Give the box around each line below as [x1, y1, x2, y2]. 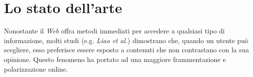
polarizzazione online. [4, 63, 68, 74]
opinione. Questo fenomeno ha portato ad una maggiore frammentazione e [4, 54, 226, 64]
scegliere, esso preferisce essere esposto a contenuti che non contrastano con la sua [4, 45, 249, 55]
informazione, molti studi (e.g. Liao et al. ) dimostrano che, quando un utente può [4, 35, 249, 45]
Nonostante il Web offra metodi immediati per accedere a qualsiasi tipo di [4, 26, 225, 36]
